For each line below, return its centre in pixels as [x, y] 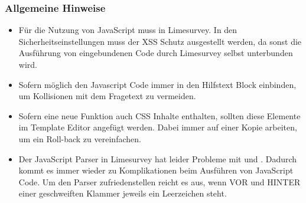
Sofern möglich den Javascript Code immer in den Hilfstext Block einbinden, [157, 84]
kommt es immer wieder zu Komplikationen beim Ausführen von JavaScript [156, 170]
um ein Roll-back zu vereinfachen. [80, 138]
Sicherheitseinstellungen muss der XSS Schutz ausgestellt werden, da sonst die [160, 41]
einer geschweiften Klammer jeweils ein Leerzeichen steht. [123, 193]
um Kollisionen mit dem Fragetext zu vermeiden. [107, 96]
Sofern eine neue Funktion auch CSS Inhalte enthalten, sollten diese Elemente [159, 115]
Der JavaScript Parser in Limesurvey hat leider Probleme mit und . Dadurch [158, 158]
